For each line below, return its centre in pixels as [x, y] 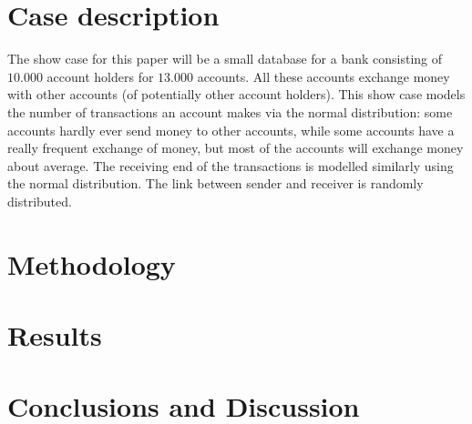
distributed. [40, 201]
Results [55, 335]
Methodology [92, 263]
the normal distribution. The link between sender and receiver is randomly [215, 183]
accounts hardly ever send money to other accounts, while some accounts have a [231, 130]
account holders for [100, 76]
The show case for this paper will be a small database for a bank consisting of [225, 59]
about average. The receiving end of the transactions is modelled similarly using [231, 165]
